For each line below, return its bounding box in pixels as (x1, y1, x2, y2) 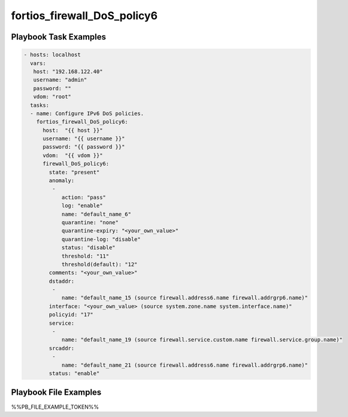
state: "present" (49, 168, 100, 176)
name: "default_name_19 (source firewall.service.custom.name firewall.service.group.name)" (61, 336, 343, 343)
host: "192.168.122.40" (33, 68, 103, 75)
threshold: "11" (61, 252, 110, 259)
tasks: (30, 102, 50, 108)
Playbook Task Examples (11, 32, 107, 42)
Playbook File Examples (11, 387, 102, 398)
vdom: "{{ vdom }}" (43, 152, 103, 159)
